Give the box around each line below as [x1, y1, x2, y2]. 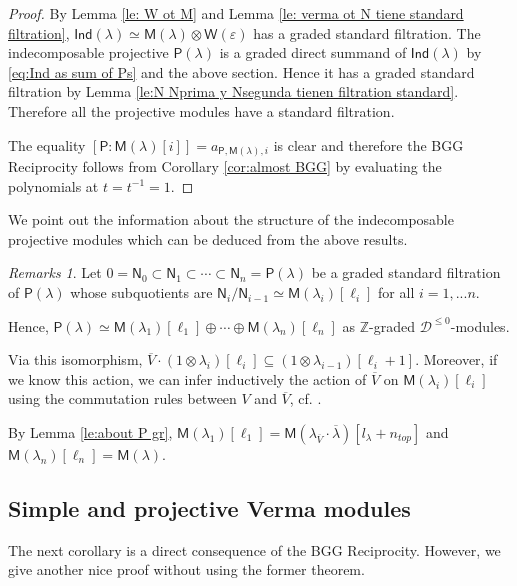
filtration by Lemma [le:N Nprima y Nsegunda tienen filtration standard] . [8, 81, 459, 102]
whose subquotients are [70, 282, 213, 303]
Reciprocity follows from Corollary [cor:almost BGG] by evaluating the [8, 156, 442, 177]
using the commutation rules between [8, 388, 237, 409]
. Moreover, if [415, 349, 498, 370]
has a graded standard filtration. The [253, 22, 481, 43]
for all [378, 282, 415, 303]
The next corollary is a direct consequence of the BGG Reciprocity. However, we [8, 539, 501, 560]
